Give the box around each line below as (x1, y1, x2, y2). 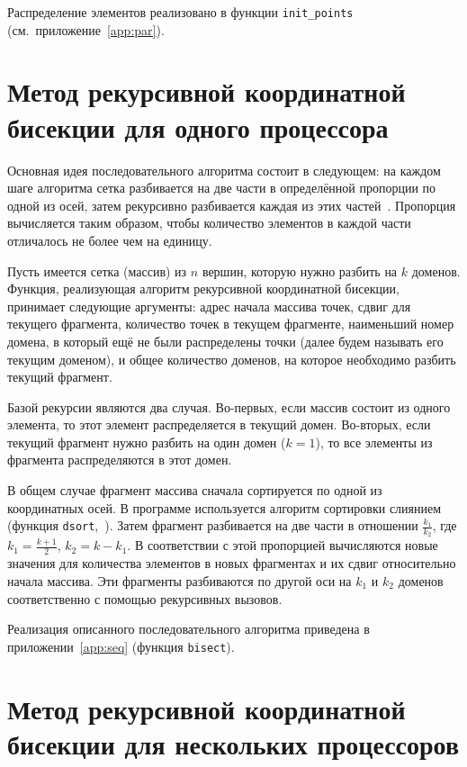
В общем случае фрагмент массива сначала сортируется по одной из (7, 481, 382, 500)
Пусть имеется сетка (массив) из (7, 261, 187, 280)
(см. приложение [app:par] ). (7, 20, 165, 39)
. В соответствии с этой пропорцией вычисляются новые (127, 536, 438, 555)
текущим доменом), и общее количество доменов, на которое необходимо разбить (7, 349, 456, 368)
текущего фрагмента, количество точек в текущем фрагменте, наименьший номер (7, 314, 454, 333)
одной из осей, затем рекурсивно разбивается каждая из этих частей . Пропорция (7, 195, 456, 214)
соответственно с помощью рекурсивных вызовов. (7, 589, 283, 608)
